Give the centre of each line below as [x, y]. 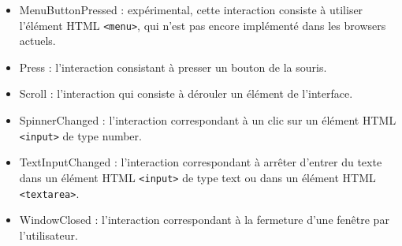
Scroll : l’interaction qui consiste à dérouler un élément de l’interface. [186, 93]
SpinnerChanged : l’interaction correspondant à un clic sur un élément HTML [208, 120]
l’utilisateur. [48, 235]
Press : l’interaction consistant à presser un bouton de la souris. [173, 67]
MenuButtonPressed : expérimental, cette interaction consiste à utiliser [191, 9]
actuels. [37, 41]
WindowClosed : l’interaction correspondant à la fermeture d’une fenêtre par [204, 220]
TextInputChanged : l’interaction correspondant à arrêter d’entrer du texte [201, 162]
